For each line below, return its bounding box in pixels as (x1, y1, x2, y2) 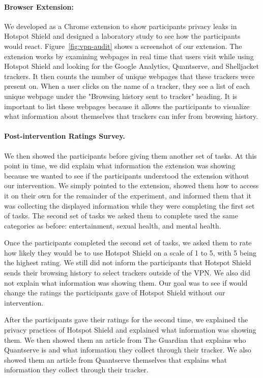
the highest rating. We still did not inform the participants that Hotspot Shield (4, 257, 251, 268)
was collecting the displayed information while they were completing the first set (4, 200, 255, 211)
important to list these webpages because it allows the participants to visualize (4, 100, 250, 111)
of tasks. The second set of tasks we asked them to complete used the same (4, 210, 238, 221)
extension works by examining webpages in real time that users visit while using (4, 51, 254, 61)
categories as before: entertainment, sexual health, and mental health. (4, 220, 221, 231)
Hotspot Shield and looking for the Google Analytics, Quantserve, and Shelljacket (4, 61, 259, 71)
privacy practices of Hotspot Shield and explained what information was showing (4, 324, 256, 335)
